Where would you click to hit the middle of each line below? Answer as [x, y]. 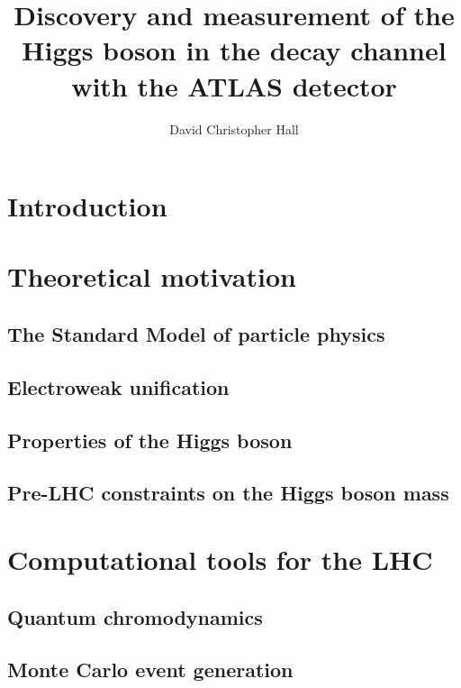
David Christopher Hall [234, 128]
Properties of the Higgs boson [150, 440]
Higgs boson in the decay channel [234, 50]
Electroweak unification [118, 386]
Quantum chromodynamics [135, 616]
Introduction [87, 206]
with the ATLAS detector [234, 85]
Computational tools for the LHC [220, 559]
